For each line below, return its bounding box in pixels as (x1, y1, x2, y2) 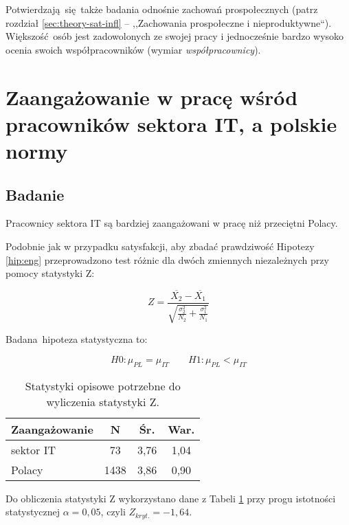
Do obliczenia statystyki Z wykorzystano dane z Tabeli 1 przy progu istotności (5, 491, 336, 505)
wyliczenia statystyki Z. (46, 393, 160, 410)
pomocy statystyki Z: (5, 266, 95, 280)
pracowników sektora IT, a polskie (5, 109, 337, 137)
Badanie (5, 183, 65, 205)
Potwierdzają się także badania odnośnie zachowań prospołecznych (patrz (5, 2, 318, 16)
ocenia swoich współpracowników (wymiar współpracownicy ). (5, 42, 261, 56)
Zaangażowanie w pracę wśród (5, 82, 298, 111)
